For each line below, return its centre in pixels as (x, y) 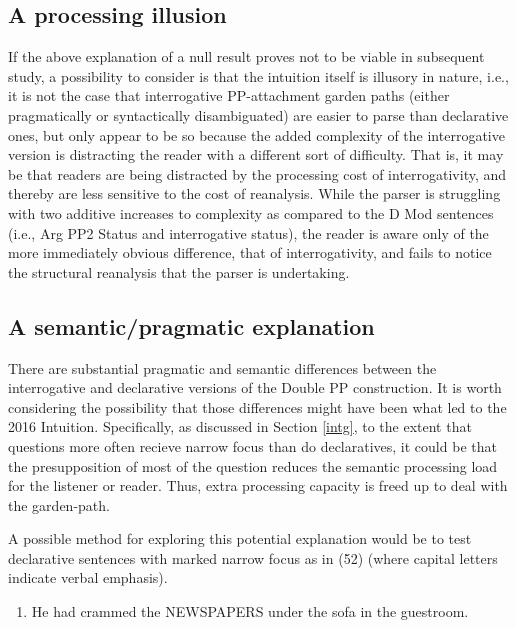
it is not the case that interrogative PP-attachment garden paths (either (229, 95)
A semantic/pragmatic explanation (191, 325)
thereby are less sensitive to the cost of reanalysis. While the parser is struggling (254, 193)
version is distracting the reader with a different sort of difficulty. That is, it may (256, 154)
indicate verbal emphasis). (88, 577)
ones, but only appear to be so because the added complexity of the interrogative (256, 134)
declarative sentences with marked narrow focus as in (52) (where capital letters (253, 557)
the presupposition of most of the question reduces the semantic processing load (253, 465)
